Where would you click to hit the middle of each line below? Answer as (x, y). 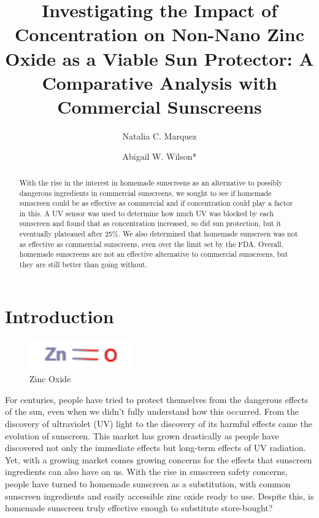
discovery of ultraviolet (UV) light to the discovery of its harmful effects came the (159, 424)
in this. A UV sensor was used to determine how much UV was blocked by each (147, 213)
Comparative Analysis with (159, 82)
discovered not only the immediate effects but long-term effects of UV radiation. (156, 448)
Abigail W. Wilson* (159, 156)
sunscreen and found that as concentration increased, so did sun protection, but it (150, 223)
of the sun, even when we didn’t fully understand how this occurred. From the (152, 411)
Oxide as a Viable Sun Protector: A (159, 58)
